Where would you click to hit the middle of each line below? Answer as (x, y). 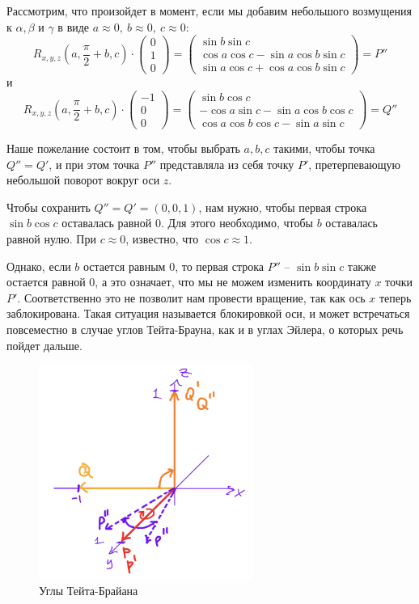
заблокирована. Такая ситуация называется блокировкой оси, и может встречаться (208, 313)
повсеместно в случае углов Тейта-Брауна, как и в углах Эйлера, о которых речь (205, 329)
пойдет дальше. (44, 345)
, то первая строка (220, 266)
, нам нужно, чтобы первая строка (283, 207)
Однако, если (39, 266)
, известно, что (162, 239)
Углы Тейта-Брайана (89, 591)
